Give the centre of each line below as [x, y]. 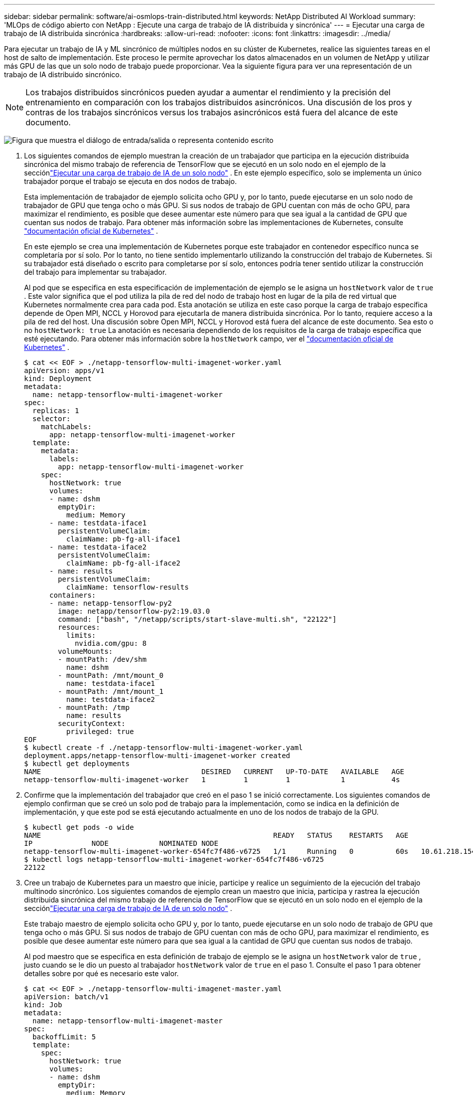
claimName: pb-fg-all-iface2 [123, 563]
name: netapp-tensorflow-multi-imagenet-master [128, 1021]
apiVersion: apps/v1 [64, 371]
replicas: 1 [56, 411]
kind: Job [43, 1005]
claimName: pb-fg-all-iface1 [123, 539]
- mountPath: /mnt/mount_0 [111, 675]
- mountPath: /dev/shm [102, 659]
